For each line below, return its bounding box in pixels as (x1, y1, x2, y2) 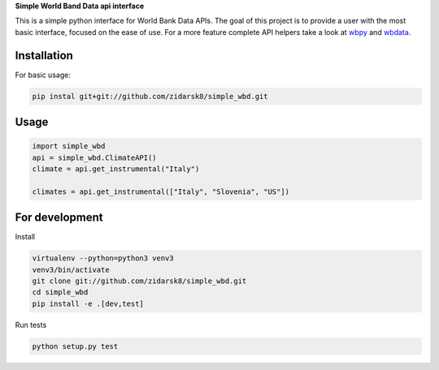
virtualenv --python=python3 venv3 (32, 254, 174, 263)
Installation (15, 49, 73, 62)
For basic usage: (15, 70, 71, 80)
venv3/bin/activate (32, 265, 110, 274)
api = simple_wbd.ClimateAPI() (32, 153, 158, 162)
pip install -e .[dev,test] (32, 299, 144, 308)
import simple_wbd (32, 142, 106, 151)
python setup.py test (32, 342, 119, 351)
